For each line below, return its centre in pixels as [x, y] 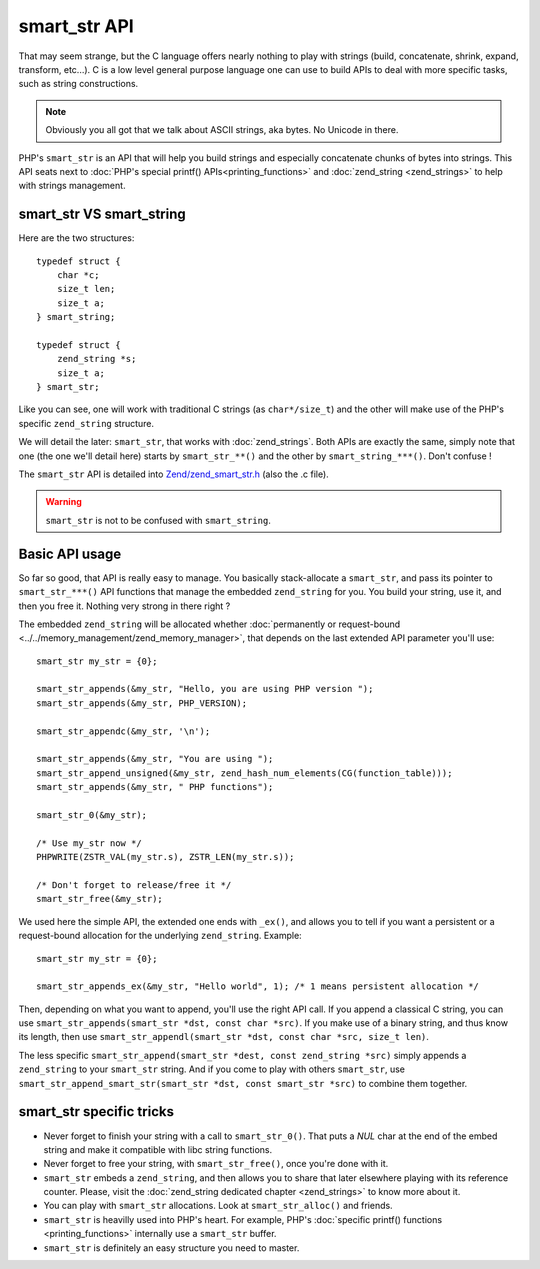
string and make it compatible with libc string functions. [158, 1149]
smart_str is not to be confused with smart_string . [158, 520]
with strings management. [72, 186]
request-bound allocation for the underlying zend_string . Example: [160, 936]
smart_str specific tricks [96, 1111]
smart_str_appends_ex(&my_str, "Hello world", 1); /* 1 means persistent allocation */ [258, 986]
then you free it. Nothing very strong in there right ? [124, 606]
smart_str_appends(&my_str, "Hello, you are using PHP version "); [205, 689]
